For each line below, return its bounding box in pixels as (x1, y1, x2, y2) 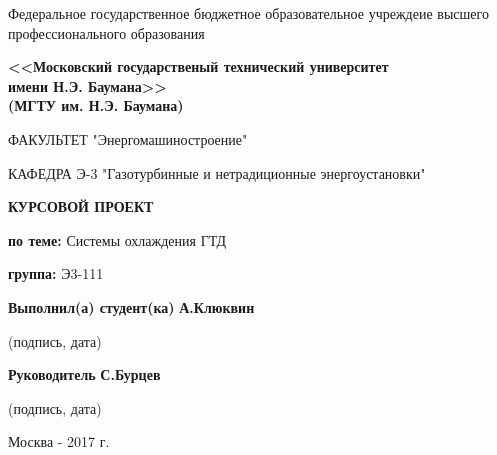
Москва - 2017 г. (8, 431, 110, 452)
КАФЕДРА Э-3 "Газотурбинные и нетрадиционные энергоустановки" (8, 162, 426, 183)
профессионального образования (8, 22, 205, 43)
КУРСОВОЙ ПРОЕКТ (8, 196, 154, 217)
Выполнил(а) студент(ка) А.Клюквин (8, 296, 255, 317)
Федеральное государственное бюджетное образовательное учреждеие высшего (8, 3, 489, 23)
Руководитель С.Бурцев (8, 364, 161, 385)
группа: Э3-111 (8, 263, 104, 284)
